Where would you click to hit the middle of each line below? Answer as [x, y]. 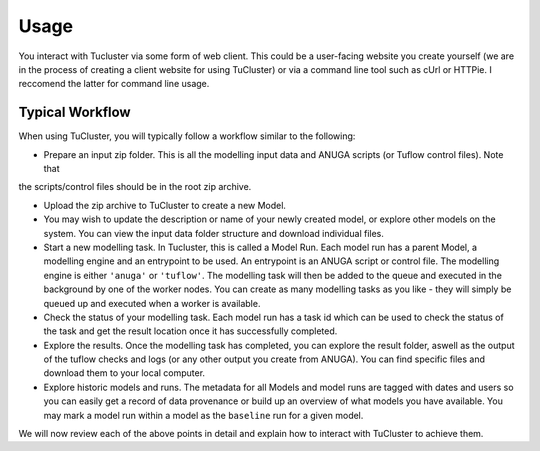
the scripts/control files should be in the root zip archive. [135, 187]
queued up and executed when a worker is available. [152, 303]
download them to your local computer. [124, 373]
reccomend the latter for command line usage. [114, 84]
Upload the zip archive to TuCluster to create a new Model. [165, 205]
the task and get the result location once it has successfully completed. [190, 331]
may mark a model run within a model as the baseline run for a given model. [203, 415]
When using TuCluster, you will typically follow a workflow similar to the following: [187, 136]
